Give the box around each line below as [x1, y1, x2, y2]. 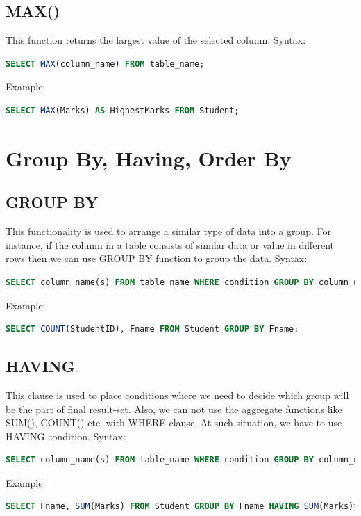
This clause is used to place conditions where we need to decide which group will [6, 387, 349, 402]
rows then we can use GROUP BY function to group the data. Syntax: [6, 251, 308, 266]
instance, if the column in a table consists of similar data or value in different [6, 237, 334, 252]
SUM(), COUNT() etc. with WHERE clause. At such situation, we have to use [6, 415, 342, 430]
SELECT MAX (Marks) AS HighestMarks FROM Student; [6, 105, 240, 115]
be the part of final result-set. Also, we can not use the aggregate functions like [6, 401, 342, 416]
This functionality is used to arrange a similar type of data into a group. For [6, 224, 331, 239]
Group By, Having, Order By [6, 143, 292, 172]
